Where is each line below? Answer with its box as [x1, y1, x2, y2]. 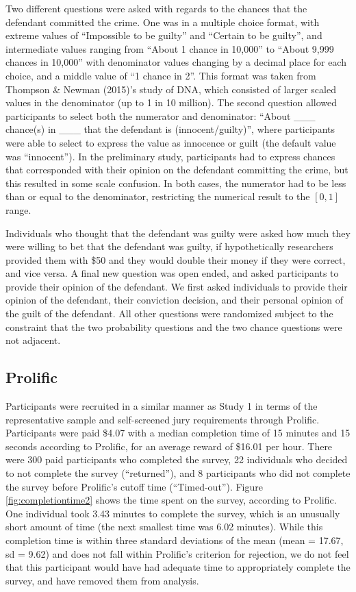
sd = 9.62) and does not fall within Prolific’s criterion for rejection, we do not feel [5, 546, 349, 560]
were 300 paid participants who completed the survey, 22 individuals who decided [5, 452, 348, 467]
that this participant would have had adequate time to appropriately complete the [5, 560, 351, 574]
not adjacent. [5, 333, 61, 347]
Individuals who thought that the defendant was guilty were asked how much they [5, 225, 351, 240]
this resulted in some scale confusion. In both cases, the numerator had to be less [5, 175, 346, 190]
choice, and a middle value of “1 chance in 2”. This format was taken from [5, 68, 316, 82]
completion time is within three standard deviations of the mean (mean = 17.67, [5, 532, 344, 547]
